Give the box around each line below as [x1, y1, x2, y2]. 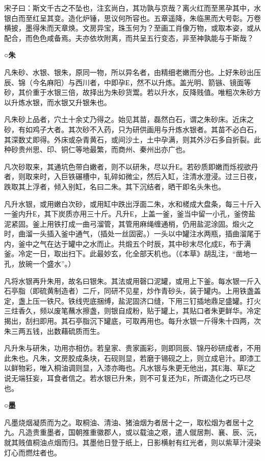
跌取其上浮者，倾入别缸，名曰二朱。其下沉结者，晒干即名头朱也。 [4, 181, 225, 191]
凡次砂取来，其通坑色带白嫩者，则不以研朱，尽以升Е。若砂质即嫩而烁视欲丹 [4, 161, 258, 172]
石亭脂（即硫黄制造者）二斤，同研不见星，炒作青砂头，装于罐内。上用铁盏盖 [4, 285, 261, 296]
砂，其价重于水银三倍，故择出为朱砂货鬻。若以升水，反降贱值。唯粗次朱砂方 [4, 87, 261, 98]
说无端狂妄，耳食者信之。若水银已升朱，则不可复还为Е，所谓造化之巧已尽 [4, 373, 251, 383]
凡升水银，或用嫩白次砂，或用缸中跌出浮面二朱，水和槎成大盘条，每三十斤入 [4, 198, 261, 209]
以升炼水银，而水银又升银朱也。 [4, 96, 111, 107]
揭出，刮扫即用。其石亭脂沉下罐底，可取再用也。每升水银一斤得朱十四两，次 [4, 316, 261, 326]
